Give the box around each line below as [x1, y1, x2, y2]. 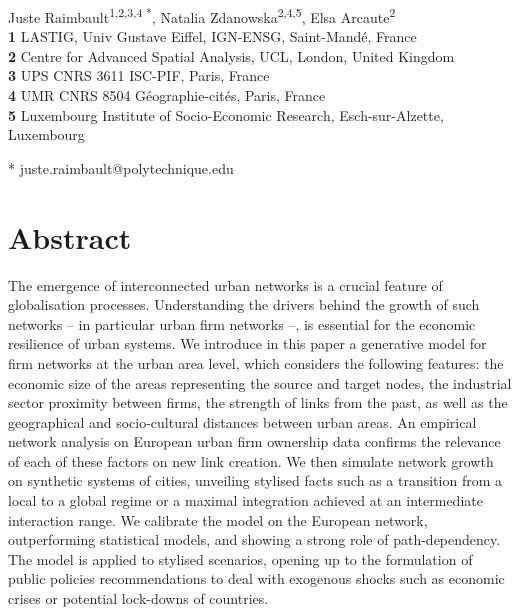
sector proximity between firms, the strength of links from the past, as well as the [8, 392, 508, 413]
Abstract [8, 216, 132, 257]
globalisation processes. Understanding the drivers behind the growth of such [8, 294, 480, 315]
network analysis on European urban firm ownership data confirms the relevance [8, 431, 501, 452]
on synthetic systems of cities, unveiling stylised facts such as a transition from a [8, 470, 502, 491]
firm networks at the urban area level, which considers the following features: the [8, 352, 504, 373]
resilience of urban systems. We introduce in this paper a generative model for [8, 333, 487, 354]
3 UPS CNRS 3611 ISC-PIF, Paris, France [8, 65, 270, 86]
